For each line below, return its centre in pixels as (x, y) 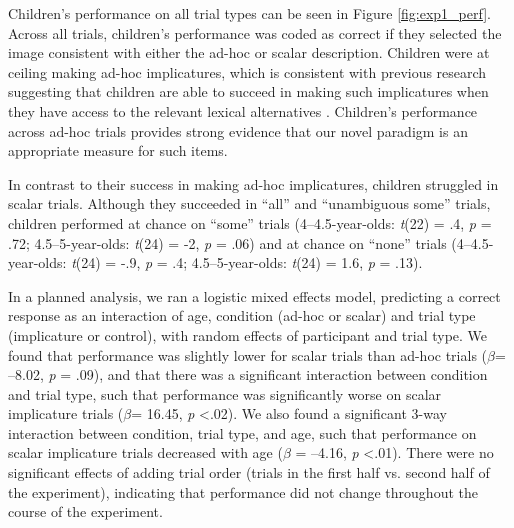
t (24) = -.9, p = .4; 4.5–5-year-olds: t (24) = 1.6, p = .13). (247, 262)
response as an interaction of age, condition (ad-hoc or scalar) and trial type (242, 315)
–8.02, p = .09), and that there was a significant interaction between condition (248, 374)
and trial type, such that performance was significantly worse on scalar (225, 393)
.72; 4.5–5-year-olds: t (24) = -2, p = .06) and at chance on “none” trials (227, 242)
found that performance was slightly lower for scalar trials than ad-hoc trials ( (248, 354)
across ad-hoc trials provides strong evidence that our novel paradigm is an (238, 130)
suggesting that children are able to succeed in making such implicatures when (248, 91)
